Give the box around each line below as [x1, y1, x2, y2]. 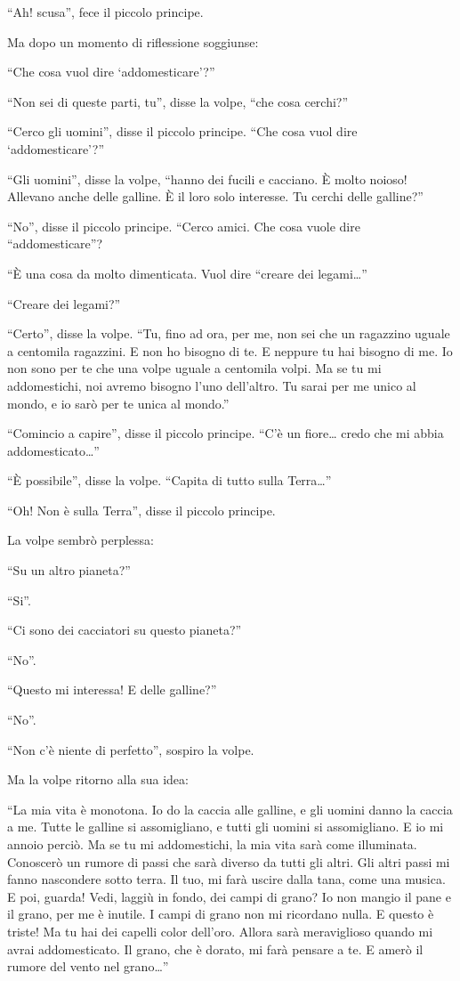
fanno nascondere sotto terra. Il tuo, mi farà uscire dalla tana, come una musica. [7, 870, 446, 888]
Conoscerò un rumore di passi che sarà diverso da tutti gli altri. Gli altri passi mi [7, 852, 450, 871]
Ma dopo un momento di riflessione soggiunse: [7, 32, 259, 51]
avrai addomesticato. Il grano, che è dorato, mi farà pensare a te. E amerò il [7, 939, 424, 958]
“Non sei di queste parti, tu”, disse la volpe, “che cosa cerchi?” [7, 92, 349, 110]
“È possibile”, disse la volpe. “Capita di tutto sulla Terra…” [7, 471, 332, 490]
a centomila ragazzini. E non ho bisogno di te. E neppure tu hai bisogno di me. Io [7, 341, 453, 360]
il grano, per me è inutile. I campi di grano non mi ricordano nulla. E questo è [7, 904, 434, 923]
